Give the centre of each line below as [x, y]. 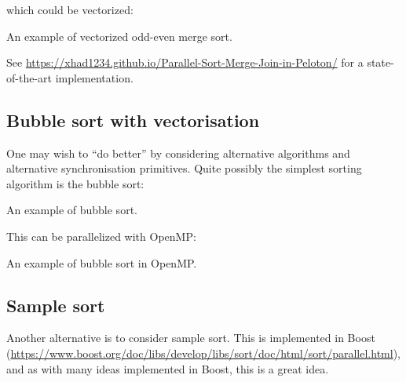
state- [380, 62]
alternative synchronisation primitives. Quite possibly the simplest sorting [184, 168]
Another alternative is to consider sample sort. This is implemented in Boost [191, 338]
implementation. [94, 77]
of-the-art [29, 77]
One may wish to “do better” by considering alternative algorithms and [178, 153]
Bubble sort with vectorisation [133, 120]
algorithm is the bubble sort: [75, 183]
